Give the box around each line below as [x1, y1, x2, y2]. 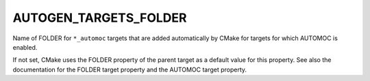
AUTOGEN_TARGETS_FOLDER [12, 10, 187, 25]
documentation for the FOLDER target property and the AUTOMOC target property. [12, 65, 247, 74]
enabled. [12, 43, 38, 51]
